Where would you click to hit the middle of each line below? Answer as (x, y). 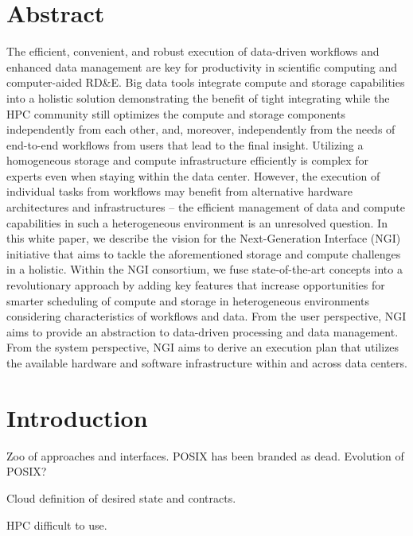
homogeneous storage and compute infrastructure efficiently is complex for (188, 160)
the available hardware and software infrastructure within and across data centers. (207, 363)
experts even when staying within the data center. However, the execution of (193, 175)
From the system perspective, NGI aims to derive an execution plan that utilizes (203, 347)
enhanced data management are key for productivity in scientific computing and (202, 66)
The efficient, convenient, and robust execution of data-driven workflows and (193, 51)
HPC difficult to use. (57, 524)
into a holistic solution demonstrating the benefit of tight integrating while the (198, 97)
